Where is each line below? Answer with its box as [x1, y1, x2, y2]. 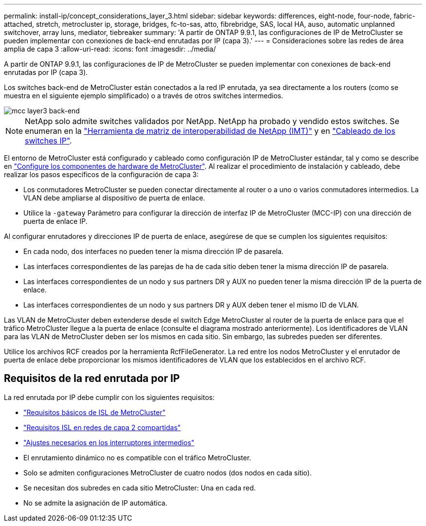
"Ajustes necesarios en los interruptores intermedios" [23, 438, 195, 447]
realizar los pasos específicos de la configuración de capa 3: [4, 170, 199, 179]
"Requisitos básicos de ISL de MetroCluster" [23, 408, 166, 417]
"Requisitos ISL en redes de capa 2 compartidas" [23, 423, 181, 432]
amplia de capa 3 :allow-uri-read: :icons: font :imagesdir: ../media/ [4, 45, 216, 53]
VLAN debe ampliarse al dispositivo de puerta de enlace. [23, 194, 205, 202]
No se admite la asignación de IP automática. [23, 498, 167, 507]
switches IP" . [25, 136, 72, 145]
